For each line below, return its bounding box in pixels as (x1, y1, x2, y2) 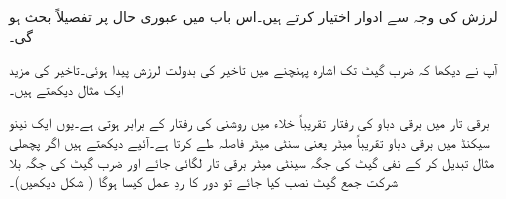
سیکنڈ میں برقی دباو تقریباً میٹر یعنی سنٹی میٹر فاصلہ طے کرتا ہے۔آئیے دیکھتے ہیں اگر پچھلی (9, 131, 490, 152)
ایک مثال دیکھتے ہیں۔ (9, 78, 124, 99)
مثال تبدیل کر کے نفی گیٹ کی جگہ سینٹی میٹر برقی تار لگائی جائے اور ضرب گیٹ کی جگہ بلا (9, 151, 495, 172)
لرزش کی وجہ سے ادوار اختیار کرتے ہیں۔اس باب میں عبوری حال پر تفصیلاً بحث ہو (9, 6, 498, 26)
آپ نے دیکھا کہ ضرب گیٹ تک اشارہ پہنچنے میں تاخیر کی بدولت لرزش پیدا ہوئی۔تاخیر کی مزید (9, 59, 498, 80)
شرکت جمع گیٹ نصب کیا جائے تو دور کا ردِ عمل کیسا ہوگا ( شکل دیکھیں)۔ (9, 171, 399, 192)
